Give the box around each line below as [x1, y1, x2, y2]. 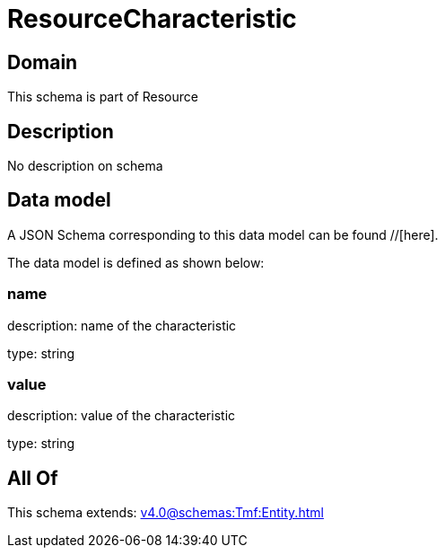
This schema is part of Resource [7, 89, 198, 105]
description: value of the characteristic [7, 408, 236, 424]
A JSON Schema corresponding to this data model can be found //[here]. [7, 226, 439, 242]
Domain [7, 50, 78, 74]
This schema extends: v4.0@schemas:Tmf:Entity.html [7, 505, 324, 521]
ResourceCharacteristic [7, 4, 297, 34]
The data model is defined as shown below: [7, 254, 265, 270]
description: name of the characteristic [7, 317, 237, 333]
